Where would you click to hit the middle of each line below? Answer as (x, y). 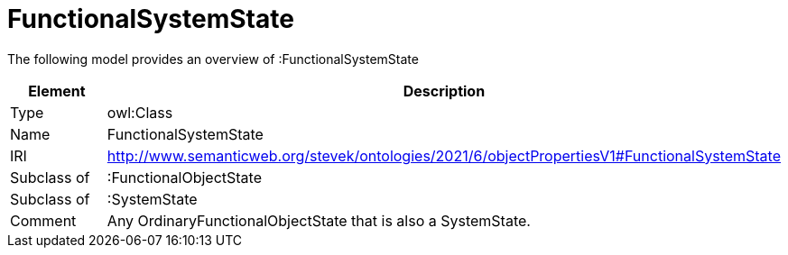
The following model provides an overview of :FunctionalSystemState (213, 59)
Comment (43, 220)
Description (444, 91)
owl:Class (140, 112)
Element (57, 91)
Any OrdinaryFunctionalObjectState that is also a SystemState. (319, 220)
